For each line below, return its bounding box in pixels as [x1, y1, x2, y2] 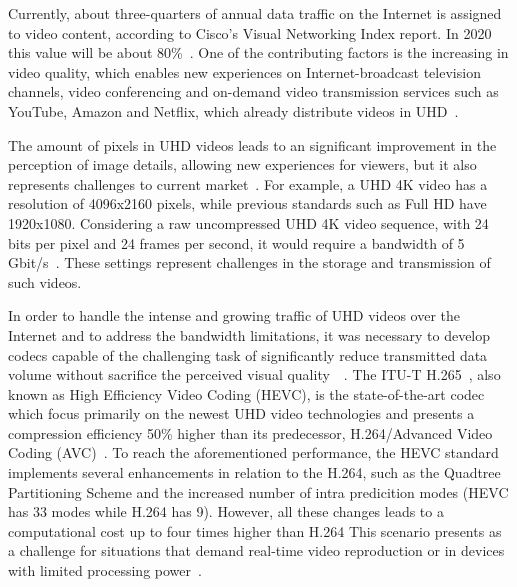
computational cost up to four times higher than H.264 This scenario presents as [8, 520, 502, 541]
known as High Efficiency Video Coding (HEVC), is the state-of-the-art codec [8, 383, 485, 404]
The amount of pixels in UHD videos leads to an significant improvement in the [8, 134, 497, 155]
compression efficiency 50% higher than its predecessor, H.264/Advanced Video [8, 422, 493, 443]
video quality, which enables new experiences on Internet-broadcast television [8, 61, 481, 82]
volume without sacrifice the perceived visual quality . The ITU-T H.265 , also [8, 364, 501, 385]
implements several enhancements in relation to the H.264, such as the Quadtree [8, 462, 501, 483]
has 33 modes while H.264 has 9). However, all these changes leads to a [8, 501, 444, 522]
